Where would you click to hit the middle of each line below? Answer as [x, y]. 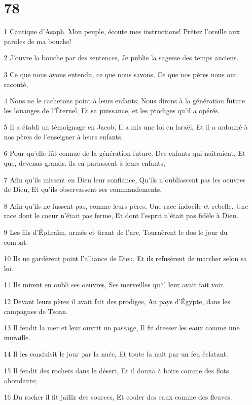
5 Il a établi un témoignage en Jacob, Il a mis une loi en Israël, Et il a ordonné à [126, 127]
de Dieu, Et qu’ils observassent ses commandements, [83, 189]
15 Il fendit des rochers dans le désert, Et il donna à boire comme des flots [117, 370]
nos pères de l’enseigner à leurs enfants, [64, 136]
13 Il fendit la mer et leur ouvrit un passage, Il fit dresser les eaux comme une [122, 328]
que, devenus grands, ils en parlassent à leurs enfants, [85, 163]
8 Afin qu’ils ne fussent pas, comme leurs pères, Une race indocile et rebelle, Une [126, 205]
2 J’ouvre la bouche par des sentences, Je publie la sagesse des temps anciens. [121, 58]
